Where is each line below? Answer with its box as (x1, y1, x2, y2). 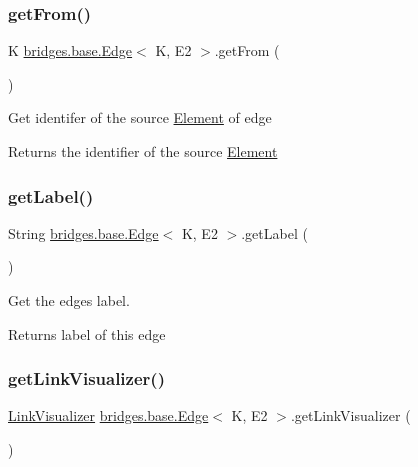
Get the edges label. (8, 290, 130, 310)
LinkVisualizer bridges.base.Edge (8, 405, 209, 426)
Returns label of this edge (8, 323, 166, 344)
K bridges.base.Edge (8, 40, 133, 61)
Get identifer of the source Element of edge (8, 107, 272, 128)
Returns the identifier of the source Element (8, 141, 278, 161)
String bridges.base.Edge (8, 222, 159, 243)
